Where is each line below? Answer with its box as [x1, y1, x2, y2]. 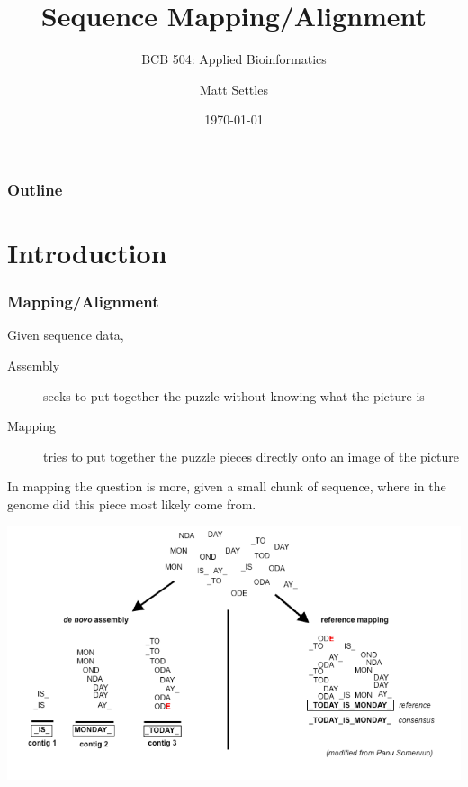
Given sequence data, [7, 325, 124, 344]
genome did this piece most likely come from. [7, 494, 256, 513]
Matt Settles [200, 79, 268, 98]
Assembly [7, 356, 60, 375]
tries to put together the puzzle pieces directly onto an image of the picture [43, 446, 459, 465]
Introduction [7, 234, 167, 271]
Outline [7, 178, 63, 200]
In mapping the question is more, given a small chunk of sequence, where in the [7, 477, 446, 496]
